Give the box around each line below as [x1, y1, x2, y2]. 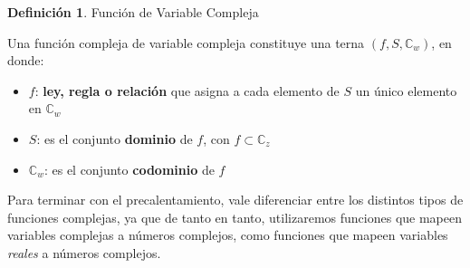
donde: [7, 51, 44, 70]
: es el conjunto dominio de [36, 129, 193, 148]
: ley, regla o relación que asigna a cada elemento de [34, 81, 340, 100]
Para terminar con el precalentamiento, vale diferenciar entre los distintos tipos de [7, 190, 464, 209]
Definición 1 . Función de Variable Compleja [7, 3, 259, 21]
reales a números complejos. [7, 243, 161, 262]
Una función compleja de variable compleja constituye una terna [7, 33, 365, 52]
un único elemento [355, 81, 457, 100]
